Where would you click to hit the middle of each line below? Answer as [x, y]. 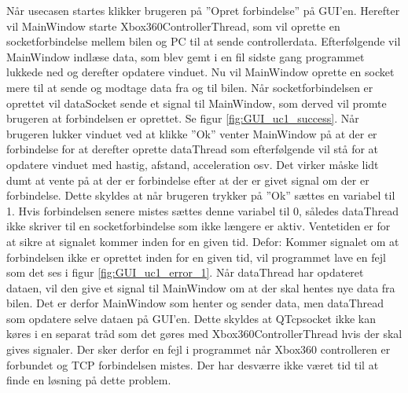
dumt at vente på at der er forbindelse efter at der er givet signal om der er [188, 180]
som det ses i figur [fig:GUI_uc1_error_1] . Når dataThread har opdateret [185, 272]
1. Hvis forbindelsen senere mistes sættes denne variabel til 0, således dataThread [202, 210]
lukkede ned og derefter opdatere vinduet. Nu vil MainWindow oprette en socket [200, 72]
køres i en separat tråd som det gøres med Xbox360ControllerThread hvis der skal [204, 334]
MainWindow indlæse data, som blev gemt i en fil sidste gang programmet [186, 56]
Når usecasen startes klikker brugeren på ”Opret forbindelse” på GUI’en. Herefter [203, 10]
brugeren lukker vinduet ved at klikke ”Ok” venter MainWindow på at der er [192, 133]
